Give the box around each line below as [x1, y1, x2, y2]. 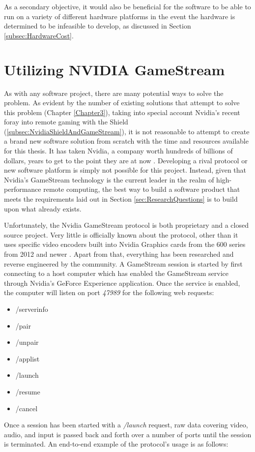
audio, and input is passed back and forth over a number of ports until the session [4, 429, 252, 439]
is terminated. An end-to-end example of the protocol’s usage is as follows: [4, 439, 228, 449]
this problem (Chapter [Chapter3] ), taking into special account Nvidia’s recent [4, 107, 240, 117]
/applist [15, 353, 40, 363]
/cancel [15, 403, 38, 413]
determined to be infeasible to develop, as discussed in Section [4, 21, 191, 31]
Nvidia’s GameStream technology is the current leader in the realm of [4, 174, 214, 184]
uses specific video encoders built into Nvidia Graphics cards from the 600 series [4, 239, 246, 249]
